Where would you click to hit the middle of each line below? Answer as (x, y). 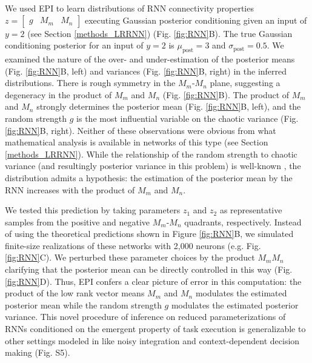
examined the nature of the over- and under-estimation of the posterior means (150, 58)
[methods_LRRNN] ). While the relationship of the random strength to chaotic (151, 154)
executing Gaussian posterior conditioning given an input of (196, 20)
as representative (251, 210)
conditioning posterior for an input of (74, 45)
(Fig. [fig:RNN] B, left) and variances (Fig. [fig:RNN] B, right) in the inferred (146, 71)
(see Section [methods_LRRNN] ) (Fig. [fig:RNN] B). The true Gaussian (160, 33)
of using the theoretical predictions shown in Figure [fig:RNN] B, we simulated (149, 234)
